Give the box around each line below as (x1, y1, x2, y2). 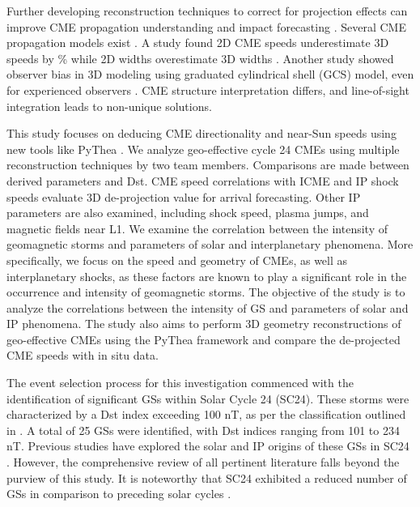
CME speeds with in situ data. (6, 347, 159, 364)
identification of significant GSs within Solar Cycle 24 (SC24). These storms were (6, 390, 409, 407)
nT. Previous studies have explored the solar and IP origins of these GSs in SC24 (6, 437, 409, 454)
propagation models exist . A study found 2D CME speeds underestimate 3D (6, 34, 389, 51)
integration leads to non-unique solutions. (6, 97, 212, 114)
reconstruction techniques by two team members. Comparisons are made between (6, 156, 409, 173)
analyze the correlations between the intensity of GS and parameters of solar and (6, 299, 409, 316)
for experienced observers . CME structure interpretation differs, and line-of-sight (6, 81, 409, 98)
